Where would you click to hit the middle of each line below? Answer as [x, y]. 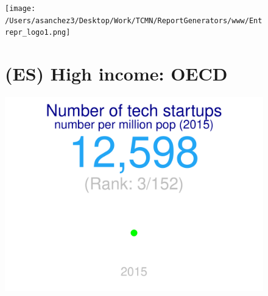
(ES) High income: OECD [116, 74]
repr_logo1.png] [38, 33]
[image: [20, 9]
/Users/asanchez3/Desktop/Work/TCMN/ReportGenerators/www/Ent [134, 20]
